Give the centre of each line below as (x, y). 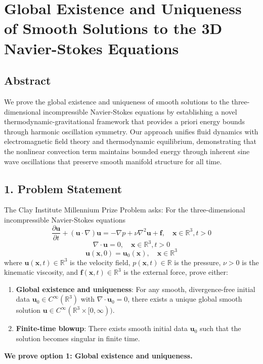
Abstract (28, 80)
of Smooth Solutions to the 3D (113, 28)
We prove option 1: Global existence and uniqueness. (98, 355)
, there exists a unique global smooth (185, 299)
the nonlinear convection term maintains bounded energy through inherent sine (127, 151)
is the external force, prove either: (176, 272)
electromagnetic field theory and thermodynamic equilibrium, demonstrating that (130, 141)
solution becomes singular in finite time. (78, 338)
